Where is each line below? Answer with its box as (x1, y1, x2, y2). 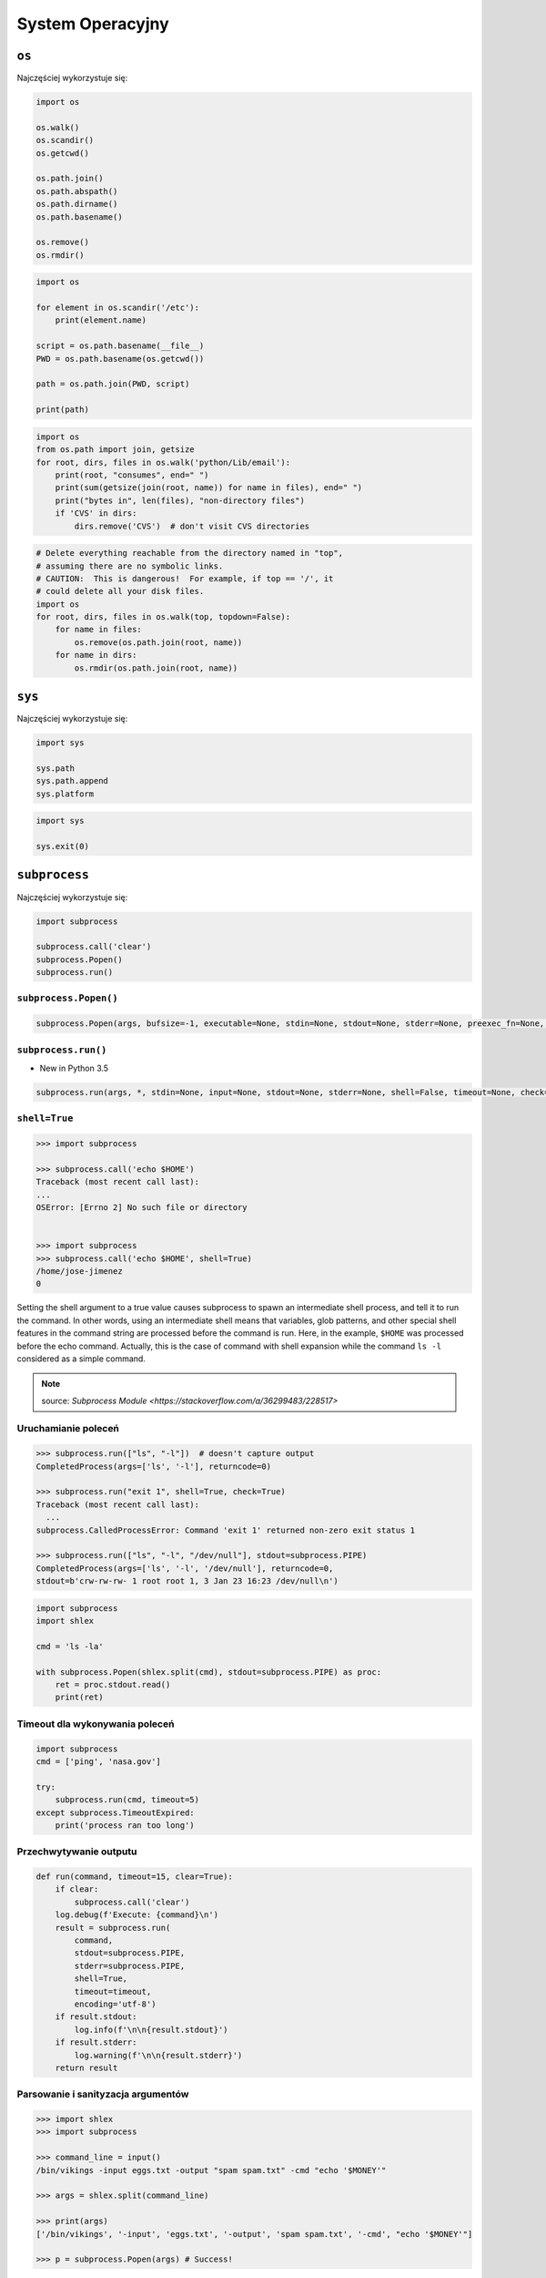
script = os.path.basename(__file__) (35, 341, 205, 351)
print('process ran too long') (55, 1820, 195, 1831)
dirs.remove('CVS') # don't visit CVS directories (74, 520, 310, 531)
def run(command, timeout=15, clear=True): (35, 1872, 234, 1882)
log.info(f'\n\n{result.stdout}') (74, 2024, 228, 2035)
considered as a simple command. (16, 1353, 146, 1364)
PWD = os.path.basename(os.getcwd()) (35, 354, 205, 364)
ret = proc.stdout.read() (55, 1679, 171, 1690)
